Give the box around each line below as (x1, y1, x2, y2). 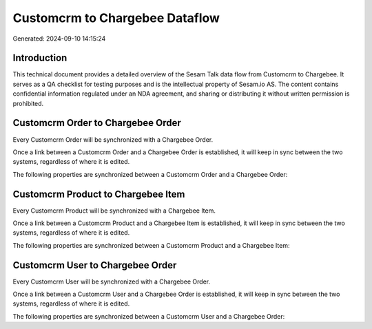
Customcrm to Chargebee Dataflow (12, 10, 220, 25)
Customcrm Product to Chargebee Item (12, 188, 185, 200)
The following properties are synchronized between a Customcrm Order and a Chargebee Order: (12, 170, 288, 178)
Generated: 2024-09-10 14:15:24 (12, 34, 106, 43)
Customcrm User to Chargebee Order (12, 259, 177, 271)
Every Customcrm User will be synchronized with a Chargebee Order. (12, 277, 211, 286)
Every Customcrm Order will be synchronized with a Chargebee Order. (12, 135, 214, 144)
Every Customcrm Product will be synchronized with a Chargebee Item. (12, 206, 216, 215)
